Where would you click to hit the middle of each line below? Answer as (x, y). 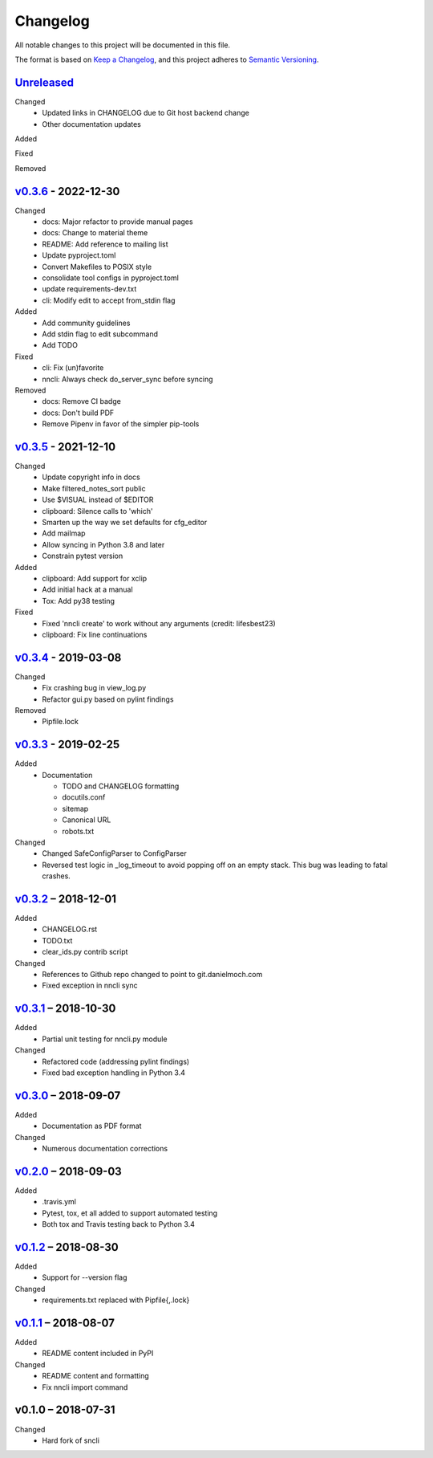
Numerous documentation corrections (105, 1148)
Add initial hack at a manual (87, 589)
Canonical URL (87, 820)
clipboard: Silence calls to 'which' (97, 511)
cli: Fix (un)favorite (73, 368)
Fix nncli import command (85, 1387)
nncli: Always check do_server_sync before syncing (127, 379)
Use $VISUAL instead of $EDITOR (98, 500)
